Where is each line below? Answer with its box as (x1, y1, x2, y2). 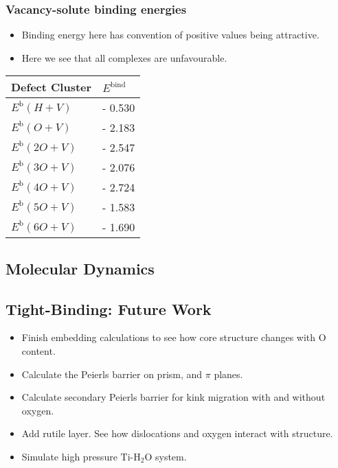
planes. (214, 366, 243, 381)
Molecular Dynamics (5, 257, 155, 279)
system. (155, 449, 187, 463)
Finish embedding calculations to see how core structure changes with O (21, 330, 326, 344)
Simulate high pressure (21, 449, 117, 463)
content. (21, 343, 56, 358)
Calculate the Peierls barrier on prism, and (21, 366, 203, 381)
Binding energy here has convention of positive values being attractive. (21, 27, 319, 42)
